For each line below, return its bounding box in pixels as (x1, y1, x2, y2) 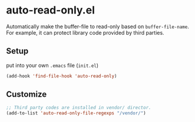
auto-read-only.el (6, 4, 95, 17)
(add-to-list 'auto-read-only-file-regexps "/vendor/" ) (6, 110, 146, 116)
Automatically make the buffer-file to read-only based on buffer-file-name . (6, 23, 190, 30)
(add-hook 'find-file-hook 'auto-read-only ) (6, 73, 117, 79)
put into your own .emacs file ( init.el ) (6, 62, 99, 69)
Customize (6, 89, 47, 100)
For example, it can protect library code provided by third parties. (6, 29, 164, 36)
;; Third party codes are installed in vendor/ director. (6, 105, 151, 111)
